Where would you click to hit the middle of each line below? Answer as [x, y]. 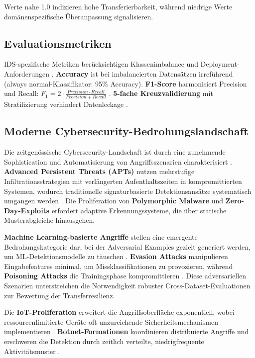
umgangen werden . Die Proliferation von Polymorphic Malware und [114, 201]
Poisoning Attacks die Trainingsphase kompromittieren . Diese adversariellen [125, 276]
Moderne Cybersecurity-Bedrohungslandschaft [126, 131]
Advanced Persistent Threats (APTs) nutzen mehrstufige [99, 171]
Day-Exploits [27, 210]
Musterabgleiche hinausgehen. [50, 220]
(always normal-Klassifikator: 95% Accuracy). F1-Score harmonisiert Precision [126, 83]
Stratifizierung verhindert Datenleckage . [66, 104]
